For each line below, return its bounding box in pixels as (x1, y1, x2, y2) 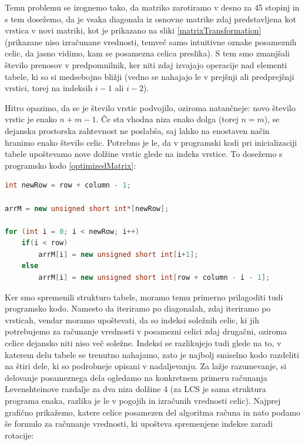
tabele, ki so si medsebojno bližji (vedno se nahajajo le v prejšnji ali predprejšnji (5, 70, 294, 82)
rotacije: (5, 429, 34, 441)
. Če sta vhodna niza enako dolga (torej (96, 113, 239, 125)
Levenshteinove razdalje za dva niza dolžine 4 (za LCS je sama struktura (5, 383, 266, 395)
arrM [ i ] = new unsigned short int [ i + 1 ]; (38, 250, 199, 259)
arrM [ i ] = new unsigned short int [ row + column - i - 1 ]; (38, 273, 270, 282)
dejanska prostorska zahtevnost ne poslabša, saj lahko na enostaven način (5, 124, 270, 136)
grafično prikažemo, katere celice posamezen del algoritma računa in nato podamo (5, 406, 301, 418)
